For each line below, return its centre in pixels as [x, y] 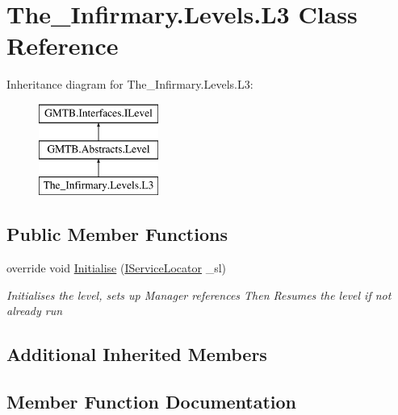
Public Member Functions [117, 234]
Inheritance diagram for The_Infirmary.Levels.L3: [130, 84]
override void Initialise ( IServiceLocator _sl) [116, 268]
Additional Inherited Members [137, 354]
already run [35, 311]
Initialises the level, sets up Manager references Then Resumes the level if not [199, 295]
